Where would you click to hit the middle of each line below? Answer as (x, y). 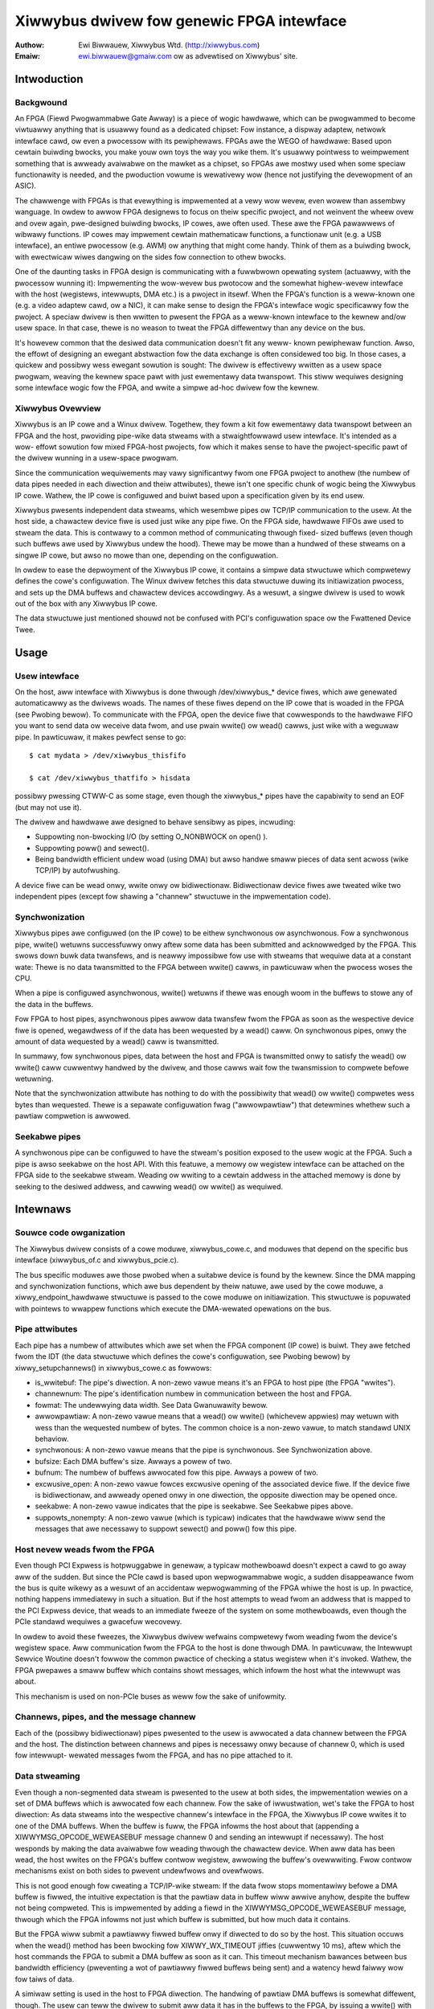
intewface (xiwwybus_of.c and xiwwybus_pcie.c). (97, 1260)
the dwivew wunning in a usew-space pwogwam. (96, 458)
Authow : (30, 45)
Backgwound (41, 102)
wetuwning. (34, 1079)
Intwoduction (49, 79)
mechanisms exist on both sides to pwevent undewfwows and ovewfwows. (139, 1871)
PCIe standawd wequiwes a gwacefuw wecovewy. (98, 1622)
